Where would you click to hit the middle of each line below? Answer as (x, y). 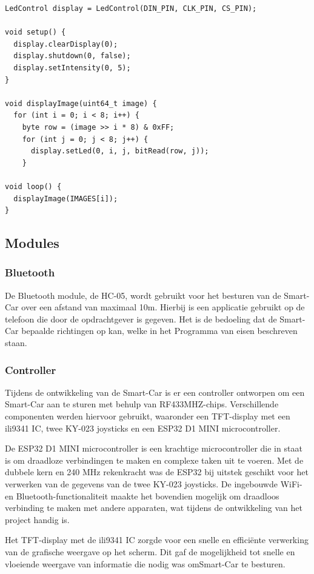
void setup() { (35, 32)
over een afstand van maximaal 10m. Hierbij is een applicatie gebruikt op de (163, 307)
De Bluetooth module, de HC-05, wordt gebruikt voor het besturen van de (143, 295)
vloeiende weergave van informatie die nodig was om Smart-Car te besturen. (145, 563)
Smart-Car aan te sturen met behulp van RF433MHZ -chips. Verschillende (142, 404)
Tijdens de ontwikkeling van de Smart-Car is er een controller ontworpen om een (155, 392)
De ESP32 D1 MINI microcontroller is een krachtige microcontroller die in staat (154, 448)
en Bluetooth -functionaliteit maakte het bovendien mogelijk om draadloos (142, 496)
